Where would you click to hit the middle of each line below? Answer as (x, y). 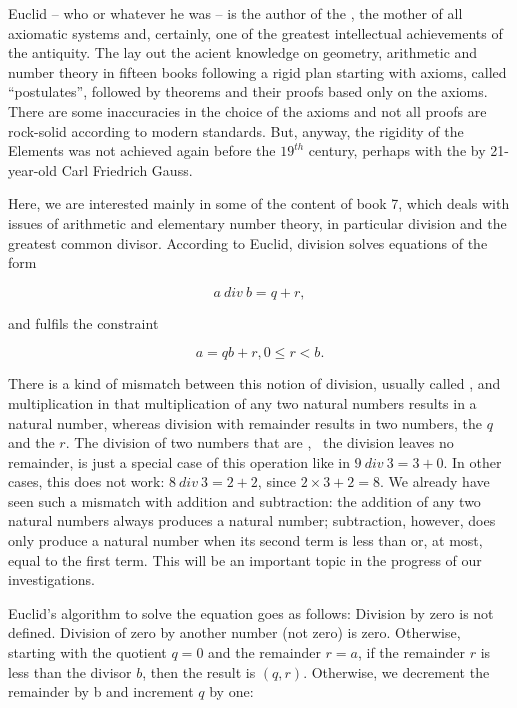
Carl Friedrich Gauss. (127, 169)
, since (277, 481)
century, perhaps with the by (397, 150)
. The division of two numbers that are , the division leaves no (259, 442)
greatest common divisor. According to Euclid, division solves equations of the (248, 242)
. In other (472, 461)
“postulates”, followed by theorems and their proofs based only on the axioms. (248, 91)
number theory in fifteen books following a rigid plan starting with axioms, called (257, 71)
